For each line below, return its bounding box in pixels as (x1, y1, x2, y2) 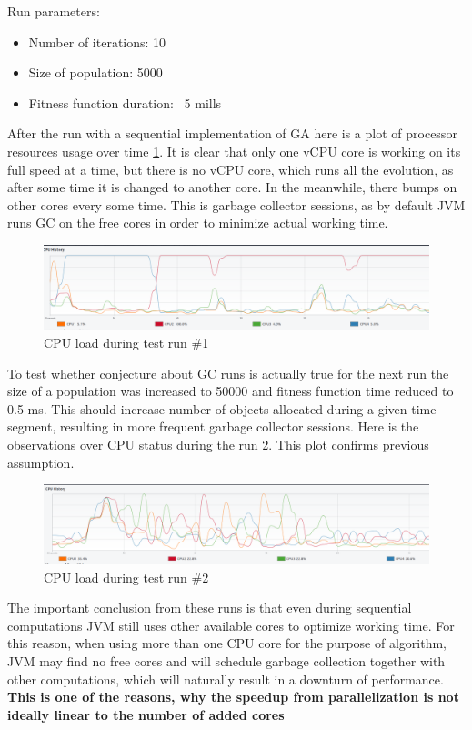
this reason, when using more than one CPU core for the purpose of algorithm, (7, 634, 447, 653)
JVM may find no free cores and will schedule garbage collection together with (7, 652, 446, 671)
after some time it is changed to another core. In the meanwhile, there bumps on (7, 177, 457, 197)
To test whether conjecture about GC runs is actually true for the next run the (7, 363, 449, 382)
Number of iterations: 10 (28, 32, 166, 51)
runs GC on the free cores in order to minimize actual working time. (7, 213, 388, 232)
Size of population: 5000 (28, 63, 163, 82)
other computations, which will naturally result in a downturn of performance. (7, 669, 444, 688)
